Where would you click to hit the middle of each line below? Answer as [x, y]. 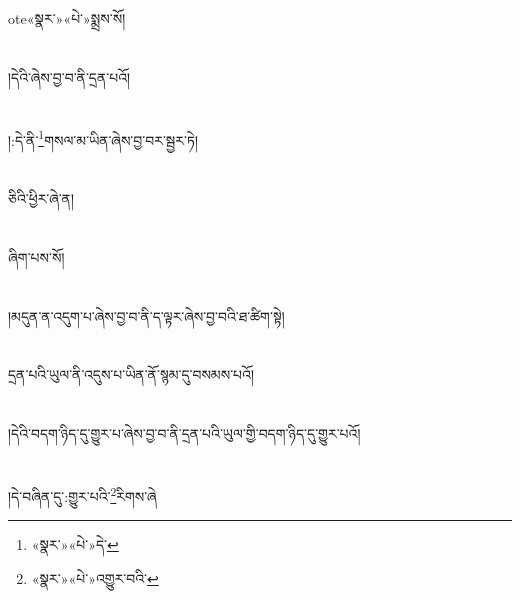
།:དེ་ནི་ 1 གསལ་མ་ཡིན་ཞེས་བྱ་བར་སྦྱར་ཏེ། [103, 138]
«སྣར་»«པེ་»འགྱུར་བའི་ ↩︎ [95, 577]
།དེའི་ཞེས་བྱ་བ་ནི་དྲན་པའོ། [69, 76]
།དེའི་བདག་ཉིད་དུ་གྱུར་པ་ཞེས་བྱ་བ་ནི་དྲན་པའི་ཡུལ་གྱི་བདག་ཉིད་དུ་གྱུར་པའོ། [184, 433]
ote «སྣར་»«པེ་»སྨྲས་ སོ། [67, 18]
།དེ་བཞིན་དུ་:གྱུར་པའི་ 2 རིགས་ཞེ [82, 494]
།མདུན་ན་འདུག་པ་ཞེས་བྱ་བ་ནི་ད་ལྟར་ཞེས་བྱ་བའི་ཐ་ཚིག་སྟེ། [146, 315]
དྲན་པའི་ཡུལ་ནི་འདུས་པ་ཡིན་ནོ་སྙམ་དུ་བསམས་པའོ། [131, 374]
